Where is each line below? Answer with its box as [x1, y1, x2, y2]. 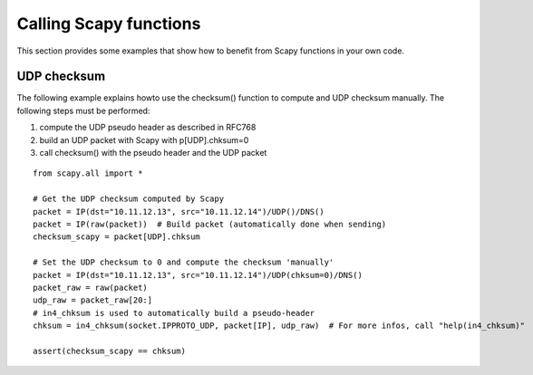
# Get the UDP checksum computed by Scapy [33, 194, 225, 204]
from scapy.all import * [33, 168, 143, 178]
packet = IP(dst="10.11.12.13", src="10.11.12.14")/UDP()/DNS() [33, 207, 325, 216]
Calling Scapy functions [16, 14, 201, 34]
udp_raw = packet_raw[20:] [33, 295, 153, 305]
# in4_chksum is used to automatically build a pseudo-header [33, 308, 315, 318]
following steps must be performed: [16, 105, 150, 116]
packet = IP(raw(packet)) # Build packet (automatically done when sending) [33, 218, 387, 229]
